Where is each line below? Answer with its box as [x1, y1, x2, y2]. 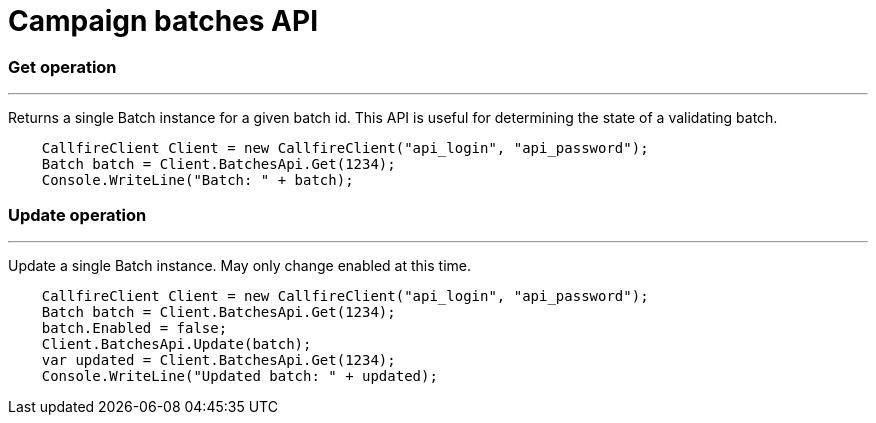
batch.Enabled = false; [41, 319, 228, 336]
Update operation [8, 204, 147, 225]
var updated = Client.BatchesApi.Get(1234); [41, 351, 396, 368]
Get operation [8, 56, 117, 77]
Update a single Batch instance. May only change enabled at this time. [8, 256, 471, 274]
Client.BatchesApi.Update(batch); [41, 335, 312, 352]
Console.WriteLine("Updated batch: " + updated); [41, 367, 438, 384]
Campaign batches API [8, 4, 319, 38]
